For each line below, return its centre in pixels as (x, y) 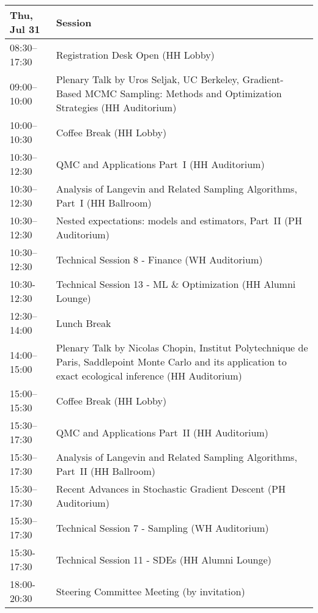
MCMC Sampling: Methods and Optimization (183, 93)
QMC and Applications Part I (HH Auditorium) (160, 164)
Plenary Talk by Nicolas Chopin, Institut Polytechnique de (182, 347)
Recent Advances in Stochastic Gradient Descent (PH (171, 489)
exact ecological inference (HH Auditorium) (149, 376)
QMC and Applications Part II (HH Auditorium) (162, 432)
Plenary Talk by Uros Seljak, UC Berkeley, (148, 79)
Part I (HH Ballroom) (104, 203)
